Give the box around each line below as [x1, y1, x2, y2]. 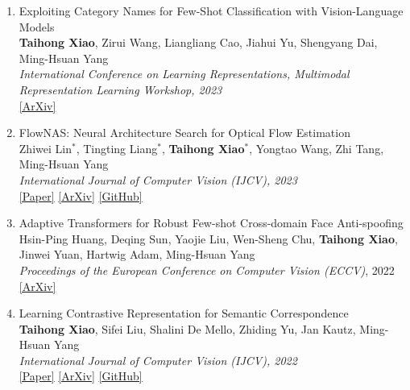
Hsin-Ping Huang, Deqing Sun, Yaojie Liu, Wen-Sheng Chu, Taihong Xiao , [19, 230, 398, 247]
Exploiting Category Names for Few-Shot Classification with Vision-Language [19, 2, 404, 19]
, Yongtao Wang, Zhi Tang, [249, 139, 384, 156]
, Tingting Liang [76, 139, 158, 156]
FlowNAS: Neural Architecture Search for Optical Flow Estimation [19, 124, 350, 141]
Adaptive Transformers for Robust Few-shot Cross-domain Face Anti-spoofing [19, 214, 404, 231]
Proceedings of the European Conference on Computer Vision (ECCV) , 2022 [19, 261, 395, 278]
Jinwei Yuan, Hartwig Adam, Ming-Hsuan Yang [19, 246, 255, 263]
